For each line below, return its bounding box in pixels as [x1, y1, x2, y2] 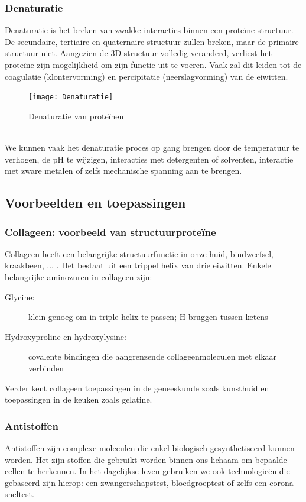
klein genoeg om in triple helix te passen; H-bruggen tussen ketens [28, 310, 268, 323]
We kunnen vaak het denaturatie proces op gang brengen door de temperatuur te [5, 141, 300, 154]
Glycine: [5, 290, 35, 303]
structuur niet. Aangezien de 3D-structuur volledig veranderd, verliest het [5, 47, 272, 59]
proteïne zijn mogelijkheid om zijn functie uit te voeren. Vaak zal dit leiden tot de [5, 59, 302, 70]
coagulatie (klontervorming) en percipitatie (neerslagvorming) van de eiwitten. [5, 70, 288, 82]
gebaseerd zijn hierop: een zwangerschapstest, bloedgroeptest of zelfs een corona [5, 476, 294, 488]
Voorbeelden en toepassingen [5, 193, 186, 212]
